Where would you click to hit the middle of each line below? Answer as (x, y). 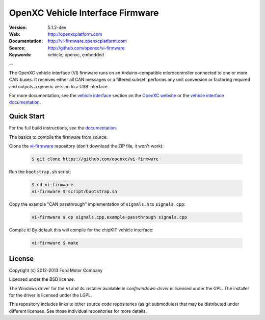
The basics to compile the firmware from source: (58, 137)
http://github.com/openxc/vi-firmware (86, 48)
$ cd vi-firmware (53, 185)
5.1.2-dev (57, 27)
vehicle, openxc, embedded (76, 55)
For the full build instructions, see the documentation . (63, 128)
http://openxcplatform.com (75, 34)
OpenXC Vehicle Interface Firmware (84, 13)
